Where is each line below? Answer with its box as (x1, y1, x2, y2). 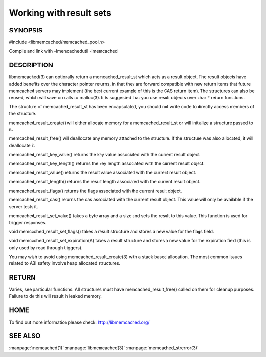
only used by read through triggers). (9, 244, 83, 251)
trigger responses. (9, 220, 47, 226)
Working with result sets (9, 7, 112, 18)
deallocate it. (9, 142, 35, 148)
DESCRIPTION (9, 61, 54, 69)
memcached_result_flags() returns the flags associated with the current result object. (9, 188, 182, 194)
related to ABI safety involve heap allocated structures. (9, 260, 121, 266)
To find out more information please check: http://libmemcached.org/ (9, 319, 150, 325)
